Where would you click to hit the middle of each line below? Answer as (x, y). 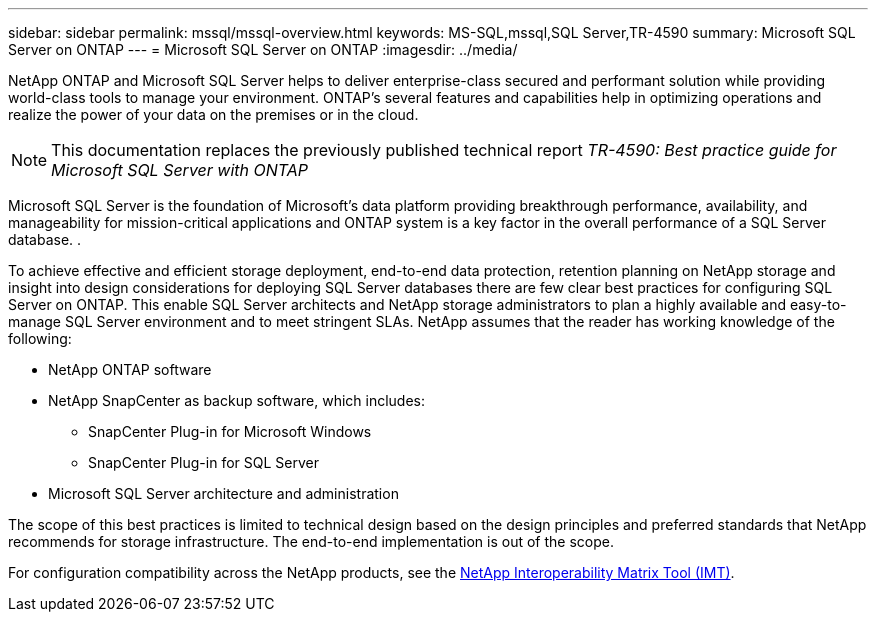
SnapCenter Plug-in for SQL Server (203, 462)
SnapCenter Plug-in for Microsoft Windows (230, 431)
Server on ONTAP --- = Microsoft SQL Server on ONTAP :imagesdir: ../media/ (263, 49)
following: (40, 338)
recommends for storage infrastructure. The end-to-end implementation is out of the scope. (311, 541)
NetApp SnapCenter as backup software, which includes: (237, 400)
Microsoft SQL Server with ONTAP (180, 170)
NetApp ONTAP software (130, 369)
